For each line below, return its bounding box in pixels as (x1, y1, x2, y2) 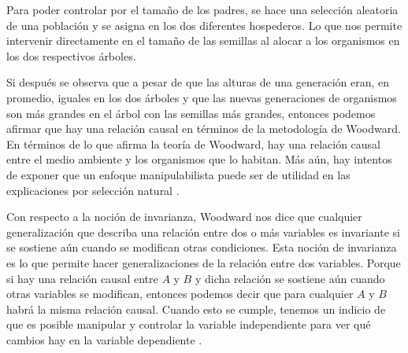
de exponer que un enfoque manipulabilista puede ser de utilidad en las (6, 166, 351, 182)
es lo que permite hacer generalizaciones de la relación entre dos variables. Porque (6, 254, 401, 270)
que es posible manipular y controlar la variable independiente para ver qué (6, 316, 371, 333)
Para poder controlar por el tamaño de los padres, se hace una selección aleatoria (6, 2, 399, 17)
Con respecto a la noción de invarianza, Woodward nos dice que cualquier (6, 208, 362, 225)
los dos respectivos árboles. (6, 47, 136, 64)
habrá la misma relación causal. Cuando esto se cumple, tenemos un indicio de (6, 300, 386, 317)
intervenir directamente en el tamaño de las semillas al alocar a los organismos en (6, 32, 400, 49)
